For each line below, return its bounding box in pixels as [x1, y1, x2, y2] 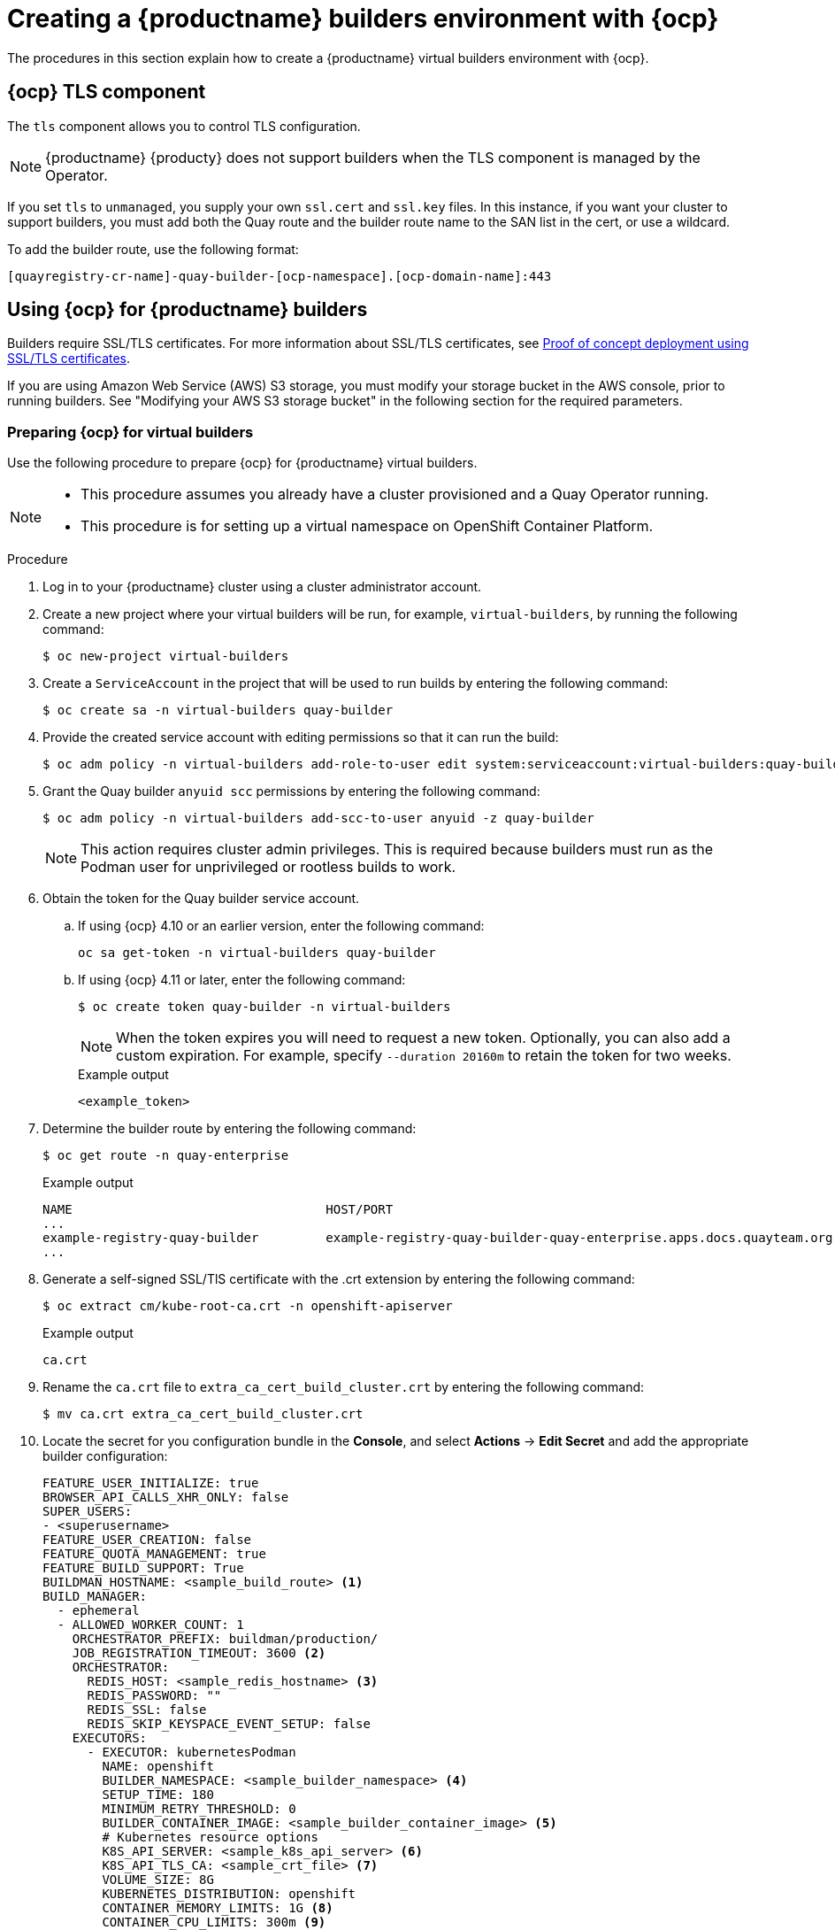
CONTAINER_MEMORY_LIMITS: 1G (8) [102, 1901, 333, 1916]
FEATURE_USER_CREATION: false [42, 1532, 252, 1548]
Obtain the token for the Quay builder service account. [42, 891, 360, 907]
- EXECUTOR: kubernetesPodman [87, 1745, 296, 1760]
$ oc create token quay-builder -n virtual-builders [78, 1000, 451, 1015]
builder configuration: [42, 1448, 168, 1464]
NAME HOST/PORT [42, 1202, 394, 1217]
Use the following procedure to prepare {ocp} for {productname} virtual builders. [7, 455, 478, 471]
